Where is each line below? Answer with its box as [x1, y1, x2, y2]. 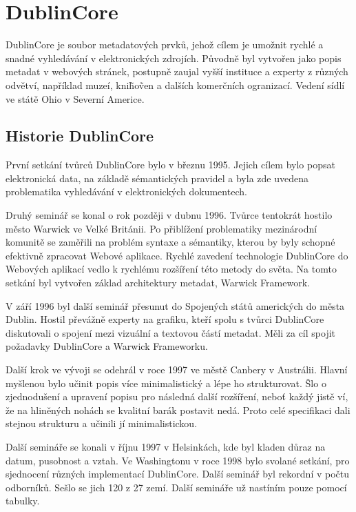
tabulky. [6, 493, 40, 508]
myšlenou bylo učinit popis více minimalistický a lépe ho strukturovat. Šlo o [6, 375, 326, 390]
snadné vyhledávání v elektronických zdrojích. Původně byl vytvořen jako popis [6, 50, 342, 65]
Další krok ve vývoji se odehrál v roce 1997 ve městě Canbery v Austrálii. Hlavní [6, 362, 348, 377]
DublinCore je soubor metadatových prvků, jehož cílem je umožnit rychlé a [6, 37, 324, 52]
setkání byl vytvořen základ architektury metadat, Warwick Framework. [6, 275, 310, 290]
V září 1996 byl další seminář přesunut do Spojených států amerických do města [6, 298, 345, 313]
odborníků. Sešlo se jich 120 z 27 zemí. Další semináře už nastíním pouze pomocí [6, 480, 347, 494]
